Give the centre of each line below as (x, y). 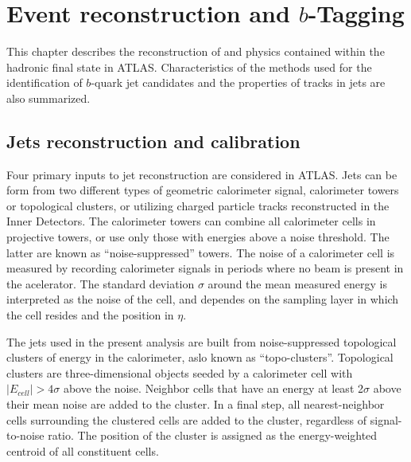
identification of (45, 82)
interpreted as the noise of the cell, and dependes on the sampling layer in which (203, 299)
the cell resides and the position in (90, 315)
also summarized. (48, 98)
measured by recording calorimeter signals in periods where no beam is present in (205, 268)
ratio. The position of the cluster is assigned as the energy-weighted (213, 435)
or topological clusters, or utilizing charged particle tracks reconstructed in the (198, 205)
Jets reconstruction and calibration (153, 141)
